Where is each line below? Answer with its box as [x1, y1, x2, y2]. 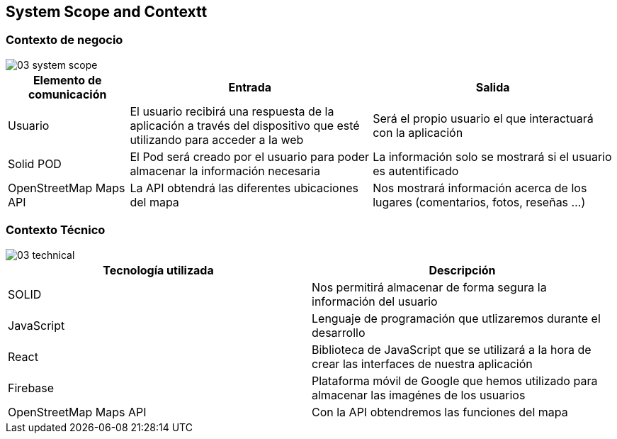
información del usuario [312, 294, 438, 309]
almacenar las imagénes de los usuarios [312, 387, 526, 402]
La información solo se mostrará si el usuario [373, 149, 612, 164]
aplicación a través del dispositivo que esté [130, 118, 360, 133]
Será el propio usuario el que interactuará [373, 111, 594, 126]
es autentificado [373, 163, 459, 178]
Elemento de [33, 72, 102, 87]
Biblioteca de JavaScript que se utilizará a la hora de [312, 342, 591, 357]
